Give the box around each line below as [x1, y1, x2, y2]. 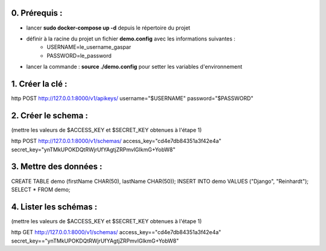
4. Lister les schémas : [11, 202, 98, 212]
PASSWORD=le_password [46, 52, 112, 59]
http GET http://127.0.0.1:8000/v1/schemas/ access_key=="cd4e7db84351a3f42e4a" [11, 229, 222, 236]
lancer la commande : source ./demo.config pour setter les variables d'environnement [26, 63, 243, 71]
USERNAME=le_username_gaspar [46, 43, 132, 51]
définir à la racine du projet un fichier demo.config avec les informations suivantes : [26, 35, 235, 42]
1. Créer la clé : [11, 78, 68, 89]
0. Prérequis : [11, 8, 63, 18]
